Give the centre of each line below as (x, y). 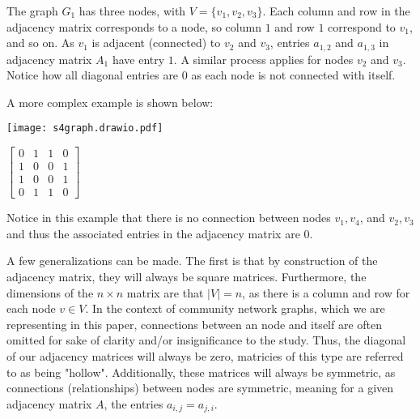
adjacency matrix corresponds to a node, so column (134, 26)
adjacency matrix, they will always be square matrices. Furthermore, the (187, 276)
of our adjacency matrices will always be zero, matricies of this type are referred (205, 355)
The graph (32, 11)
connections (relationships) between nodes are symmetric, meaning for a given (200, 388)
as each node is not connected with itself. (293, 75)
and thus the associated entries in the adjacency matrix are (153, 233)
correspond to (362, 26)
